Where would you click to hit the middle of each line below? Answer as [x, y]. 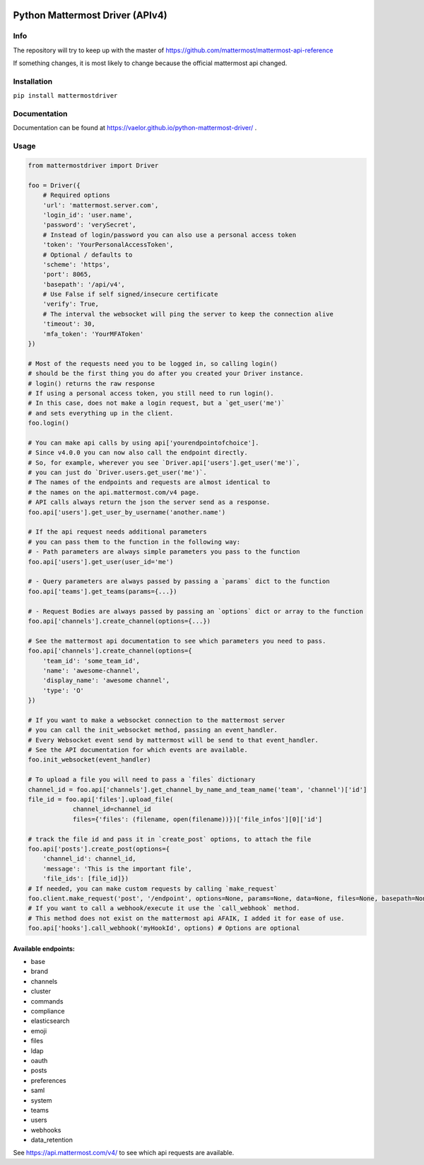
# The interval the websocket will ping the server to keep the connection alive [188, 314]
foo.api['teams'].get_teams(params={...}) [102, 591]
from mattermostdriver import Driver [93, 165]
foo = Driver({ [54, 185]
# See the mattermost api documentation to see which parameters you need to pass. [177, 641]
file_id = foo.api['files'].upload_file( [101, 799]
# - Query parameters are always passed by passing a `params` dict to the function [179, 581]
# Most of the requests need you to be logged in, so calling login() [153, 363]
